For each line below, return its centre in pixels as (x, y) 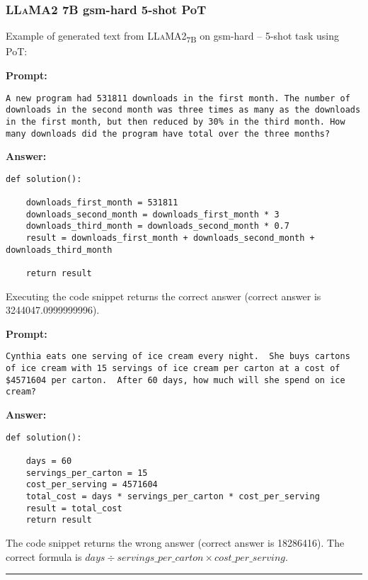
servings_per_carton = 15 (87, 473)
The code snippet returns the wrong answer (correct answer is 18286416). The (175, 542)
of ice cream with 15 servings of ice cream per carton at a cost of (173, 369)
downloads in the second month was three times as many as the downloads (183, 110)
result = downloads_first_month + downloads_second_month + (170, 238)
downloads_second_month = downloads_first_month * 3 (153, 214)
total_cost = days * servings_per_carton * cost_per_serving (173, 496)
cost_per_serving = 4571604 (92, 485)
